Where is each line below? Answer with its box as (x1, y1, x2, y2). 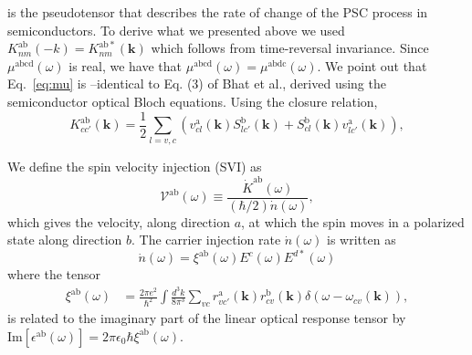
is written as (327, 230, 396, 249)
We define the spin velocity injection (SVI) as (7, 157, 262, 176)
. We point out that (317, 56, 427, 75)
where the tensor (7, 265, 101, 284)
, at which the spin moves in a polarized (241, 212, 465, 231)
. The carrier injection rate (131, 230, 281, 249)
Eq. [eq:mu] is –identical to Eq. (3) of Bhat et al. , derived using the (7, 74, 386, 93)
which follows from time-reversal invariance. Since (151, 38, 429, 57)
